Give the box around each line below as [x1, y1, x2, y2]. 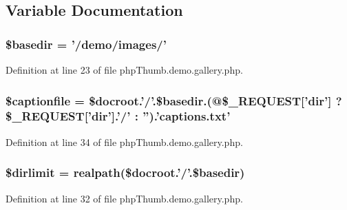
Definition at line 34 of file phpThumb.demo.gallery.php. [6, 134, 243, 149]
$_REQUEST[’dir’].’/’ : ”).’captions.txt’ [6, 107, 231, 125]
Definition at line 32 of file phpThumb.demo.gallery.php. [6, 191, 243, 205]
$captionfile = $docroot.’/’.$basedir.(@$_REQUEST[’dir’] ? [6, 92, 342, 109]
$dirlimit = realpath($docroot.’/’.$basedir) [6, 164, 245, 181]
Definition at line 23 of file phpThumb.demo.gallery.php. [6, 63, 243, 76]
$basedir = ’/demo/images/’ [6, 35, 167, 52]
